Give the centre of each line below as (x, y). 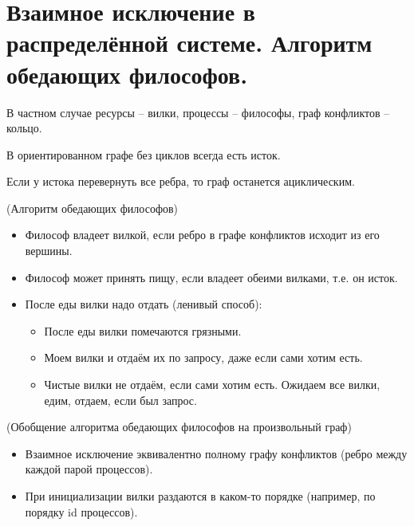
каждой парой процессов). (89, 469)
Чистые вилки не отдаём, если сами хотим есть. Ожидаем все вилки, (212, 385)
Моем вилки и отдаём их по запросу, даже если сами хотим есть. (203, 357)
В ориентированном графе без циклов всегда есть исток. (144, 154)
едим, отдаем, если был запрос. (120, 400)
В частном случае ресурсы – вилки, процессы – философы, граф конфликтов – (198, 112)
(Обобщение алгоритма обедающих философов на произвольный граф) (179, 427)
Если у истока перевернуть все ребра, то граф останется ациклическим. (181, 181)
